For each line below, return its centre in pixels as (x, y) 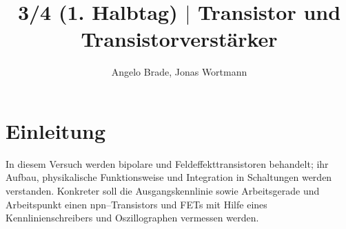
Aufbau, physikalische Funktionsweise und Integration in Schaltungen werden (169, 177)
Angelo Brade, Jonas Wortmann (179, 72)
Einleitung (56, 130)
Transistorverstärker (179, 39)
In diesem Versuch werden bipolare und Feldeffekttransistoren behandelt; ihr (167, 163)
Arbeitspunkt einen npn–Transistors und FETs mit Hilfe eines (136, 204)
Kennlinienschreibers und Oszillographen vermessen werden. (132, 218)
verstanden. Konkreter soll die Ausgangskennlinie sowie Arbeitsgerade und (163, 191)
